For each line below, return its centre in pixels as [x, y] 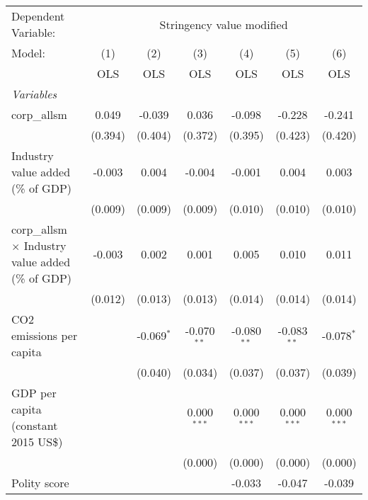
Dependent [38, 16]
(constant [35, 425]
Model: [29, 53]
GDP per [34, 393]
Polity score [40, 483]
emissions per [45, 335]
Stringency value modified [224, 24]
